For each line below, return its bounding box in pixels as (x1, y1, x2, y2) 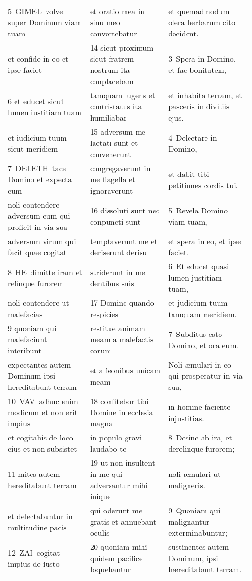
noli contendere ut (8, 297, 69, 308)
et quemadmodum (168, 5, 230, 17)
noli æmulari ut (168, 468, 221, 479)
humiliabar (90, 112, 127, 123)
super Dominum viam (8, 17, 81, 28)
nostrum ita (90, 64, 130, 75)
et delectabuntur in (8, 510, 73, 522)
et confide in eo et (8, 53, 69, 64)
